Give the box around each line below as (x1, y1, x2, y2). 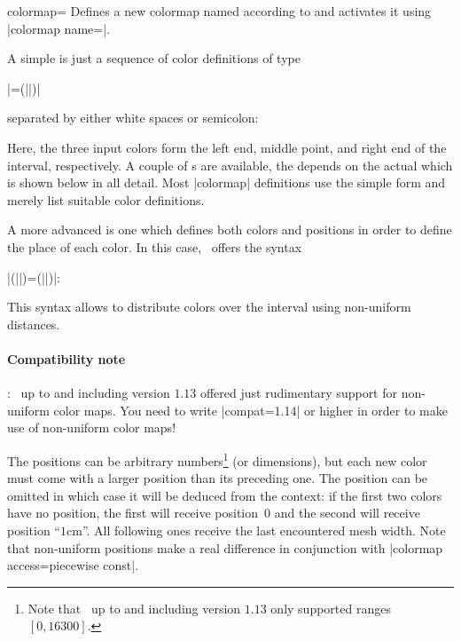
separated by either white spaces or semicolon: (7, 108, 259, 127)
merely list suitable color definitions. (7, 190, 205, 209)
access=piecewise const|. (7, 556, 139, 574)
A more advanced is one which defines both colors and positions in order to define (7, 220, 452, 239)
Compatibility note (7, 349, 126, 368)
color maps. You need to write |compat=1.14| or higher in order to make (53, 400, 448, 419)
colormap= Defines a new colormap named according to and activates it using (7, 2, 432, 20)
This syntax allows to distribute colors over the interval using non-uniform (7, 297, 411, 316)
